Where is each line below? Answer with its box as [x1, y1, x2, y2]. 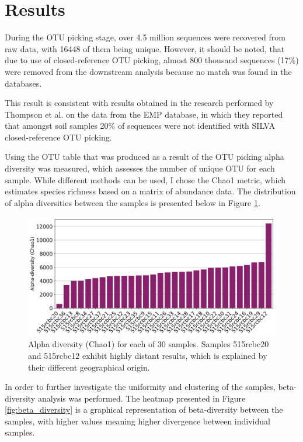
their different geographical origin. [28, 361, 150, 373]
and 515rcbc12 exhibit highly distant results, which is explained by [28, 349, 267, 361]
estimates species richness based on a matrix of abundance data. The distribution [5, 185, 296, 197]
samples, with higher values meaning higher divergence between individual [5, 414, 270, 427]
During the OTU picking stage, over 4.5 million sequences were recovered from [5, 31, 285, 43]
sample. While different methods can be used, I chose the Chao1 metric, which [5, 173, 285, 186]
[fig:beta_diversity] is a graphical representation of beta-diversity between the [5, 403, 283, 416]
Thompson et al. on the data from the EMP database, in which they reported [5, 108, 283, 120]
